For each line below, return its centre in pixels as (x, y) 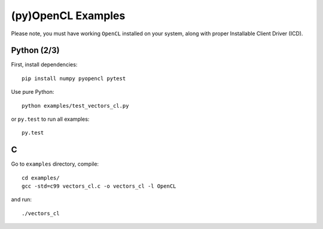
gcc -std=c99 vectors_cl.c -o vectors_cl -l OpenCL (99, 186)
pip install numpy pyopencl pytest (74, 78)
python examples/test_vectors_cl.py (75, 106)
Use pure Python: (33, 92)
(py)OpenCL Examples (68, 16)
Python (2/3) (35, 51)
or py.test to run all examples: (50, 119)
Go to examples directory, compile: (55, 164)
